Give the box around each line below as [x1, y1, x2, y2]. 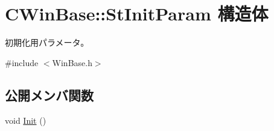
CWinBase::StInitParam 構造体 [5, 1, 269, 26]
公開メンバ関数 [5, 85, 94, 104]
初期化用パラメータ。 [5, 36, 89, 49]
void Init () [5, 114, 46, 126]
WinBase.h [52, 56, 92, 69]
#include [5, 56, 39, 69]
